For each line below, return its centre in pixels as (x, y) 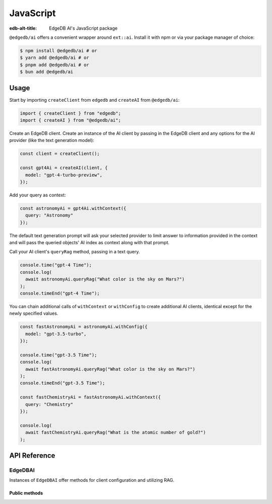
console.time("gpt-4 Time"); (56, 265)
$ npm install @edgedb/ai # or (59, 51)
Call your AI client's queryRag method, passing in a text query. (75, 252)
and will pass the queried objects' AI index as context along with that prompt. (89, 243)
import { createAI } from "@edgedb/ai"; (70, 120)
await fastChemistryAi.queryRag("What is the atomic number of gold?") (116, 433)
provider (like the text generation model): (52, 140)
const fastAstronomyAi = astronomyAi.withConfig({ (84, 327)
